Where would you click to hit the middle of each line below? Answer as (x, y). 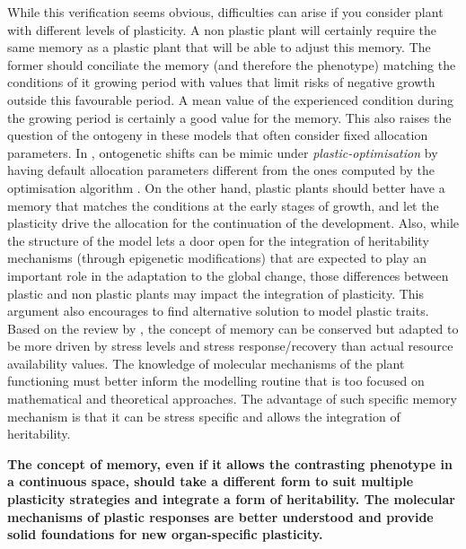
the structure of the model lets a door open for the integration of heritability (218, 240)
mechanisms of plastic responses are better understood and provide (220, 516)
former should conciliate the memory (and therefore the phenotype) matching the (232, 64)
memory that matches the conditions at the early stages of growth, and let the (223, 205)
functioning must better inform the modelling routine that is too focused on (216, 381)
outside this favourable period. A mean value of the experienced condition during (230, 99)
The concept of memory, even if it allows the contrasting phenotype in (230, 463)
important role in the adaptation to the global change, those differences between (228, 275)
